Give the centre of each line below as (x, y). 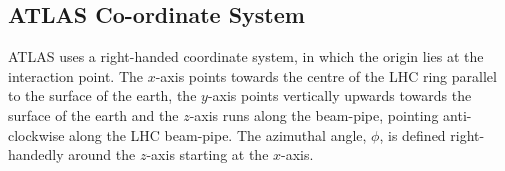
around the (102, 154)
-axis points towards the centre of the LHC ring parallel (326, 75)
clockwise (36, 134)
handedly (36, 154)
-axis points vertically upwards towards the (339, 95)
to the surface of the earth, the (102, 95)
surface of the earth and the (93, 114)
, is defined (412, 134)
